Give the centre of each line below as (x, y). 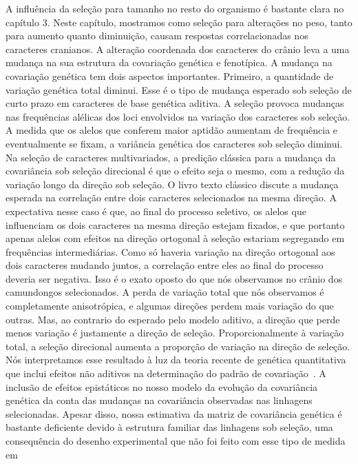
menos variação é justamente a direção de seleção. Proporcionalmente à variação (175, 333)
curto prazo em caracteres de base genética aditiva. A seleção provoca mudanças (175, 103)
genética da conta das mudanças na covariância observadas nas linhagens (159, 400)
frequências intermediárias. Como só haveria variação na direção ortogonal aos (170, 251)
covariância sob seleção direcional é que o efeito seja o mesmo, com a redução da (175, 171)
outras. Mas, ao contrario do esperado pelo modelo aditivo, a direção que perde (173, 319)
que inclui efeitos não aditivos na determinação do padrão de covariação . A (166, 373)
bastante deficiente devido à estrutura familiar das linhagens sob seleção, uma (169, 427)
